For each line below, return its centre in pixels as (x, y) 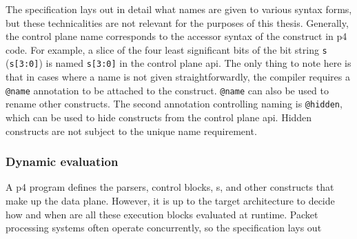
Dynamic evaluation (62, 162)
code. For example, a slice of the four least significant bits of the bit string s (166, 49)
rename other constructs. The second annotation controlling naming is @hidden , (174, 104)
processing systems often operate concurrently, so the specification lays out (164, 228)
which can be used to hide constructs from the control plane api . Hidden (159, 117)
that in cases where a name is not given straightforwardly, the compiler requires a (178, 77)
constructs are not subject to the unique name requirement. (131, 131)
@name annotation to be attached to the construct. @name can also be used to (167, 90)
